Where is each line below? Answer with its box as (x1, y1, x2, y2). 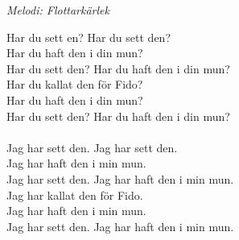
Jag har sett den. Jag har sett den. (6, 139, 178, 155)
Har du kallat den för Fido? (6, 76, 143, 93)
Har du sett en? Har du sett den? (6, 28, 171, 45)
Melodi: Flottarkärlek (6, 2, 109, 18)
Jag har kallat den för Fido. (6, 186, 143, 203)
